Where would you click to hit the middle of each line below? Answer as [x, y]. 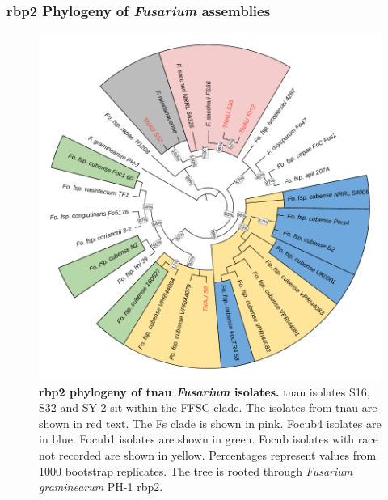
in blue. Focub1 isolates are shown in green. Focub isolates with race [209, 439]
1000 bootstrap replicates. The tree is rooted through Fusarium [196, 470]
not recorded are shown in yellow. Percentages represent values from [208, 454]
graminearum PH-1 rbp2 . [101, 487]
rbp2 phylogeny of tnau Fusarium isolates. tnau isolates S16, [205, 391]
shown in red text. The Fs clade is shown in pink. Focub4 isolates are [210, 423]
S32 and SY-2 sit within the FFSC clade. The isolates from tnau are [208, 407]
